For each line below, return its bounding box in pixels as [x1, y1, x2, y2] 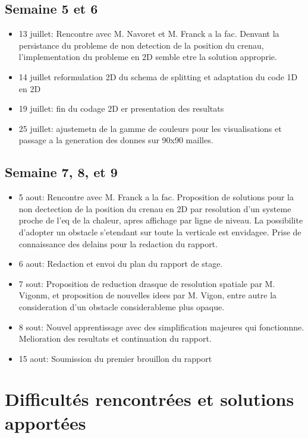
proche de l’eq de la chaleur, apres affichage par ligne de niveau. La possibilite [18, 214, 303, 226]
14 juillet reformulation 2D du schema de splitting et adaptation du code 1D [18, 70, 298, 83]
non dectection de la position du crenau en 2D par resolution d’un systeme [18, 202, 291, 215]
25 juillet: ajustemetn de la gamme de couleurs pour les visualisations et [18, 122, 282, 134]
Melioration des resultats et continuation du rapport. [18, 332, 212, 345]
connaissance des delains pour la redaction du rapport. [18, 237, 218, 250]
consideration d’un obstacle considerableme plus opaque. [18, 300, 225, 313]
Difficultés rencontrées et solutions [5, 387, 294, 411]
